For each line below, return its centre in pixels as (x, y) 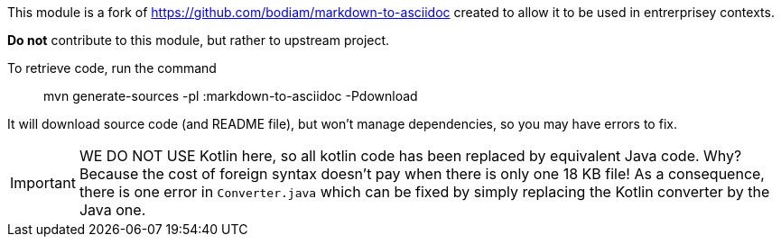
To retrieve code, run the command (112, 68)
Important (43, 183)
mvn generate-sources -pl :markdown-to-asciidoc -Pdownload (231, 96)
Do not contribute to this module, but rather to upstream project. (199, 40)
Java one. (112, 210)
